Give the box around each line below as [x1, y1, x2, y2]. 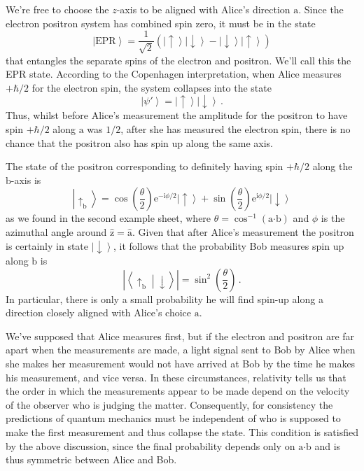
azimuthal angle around [6, 224, 107, 239]
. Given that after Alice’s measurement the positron [132, 224, 354, 239]
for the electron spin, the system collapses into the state [31, 80, 272, 94]
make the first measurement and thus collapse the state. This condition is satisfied [6, 425, 358, 440]
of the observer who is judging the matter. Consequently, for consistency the [6, 397, 333, 412]
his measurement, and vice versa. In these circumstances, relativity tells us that [6, 370, 346, 384]
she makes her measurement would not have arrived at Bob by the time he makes [6, 356, 356, 371]
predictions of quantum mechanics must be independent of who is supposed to [6, 411, 341, 426]
